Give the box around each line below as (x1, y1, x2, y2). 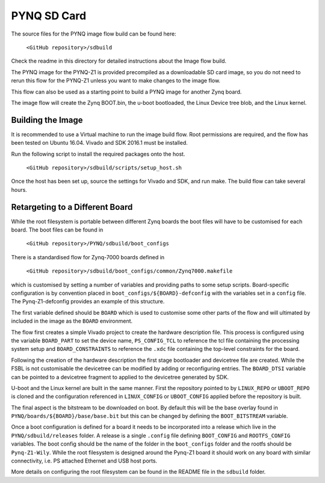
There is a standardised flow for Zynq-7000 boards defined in (11, 253, 165, 260)
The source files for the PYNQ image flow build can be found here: (11, 30, 177, 37)
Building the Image (11, 115, 83, 125)
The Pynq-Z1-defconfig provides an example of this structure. (11, 298, 165, 305)
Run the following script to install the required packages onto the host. (11, 150, 185, 157)
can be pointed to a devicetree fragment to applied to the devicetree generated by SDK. (11, 373, 229, 380)
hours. (11, 186, 27, 193)
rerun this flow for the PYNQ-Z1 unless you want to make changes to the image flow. (11, 77, 221, 84)
